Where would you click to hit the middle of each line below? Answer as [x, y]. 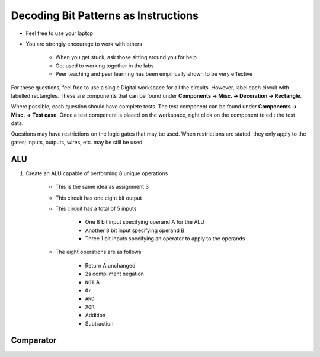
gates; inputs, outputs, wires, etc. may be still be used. [78, 142]
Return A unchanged [110, 265]
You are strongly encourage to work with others [84, 44]
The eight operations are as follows [98, 252]
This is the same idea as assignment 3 [102, 187]
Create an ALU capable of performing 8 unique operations [97, 173]
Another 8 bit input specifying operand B [135, 230]
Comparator [34, 340]
